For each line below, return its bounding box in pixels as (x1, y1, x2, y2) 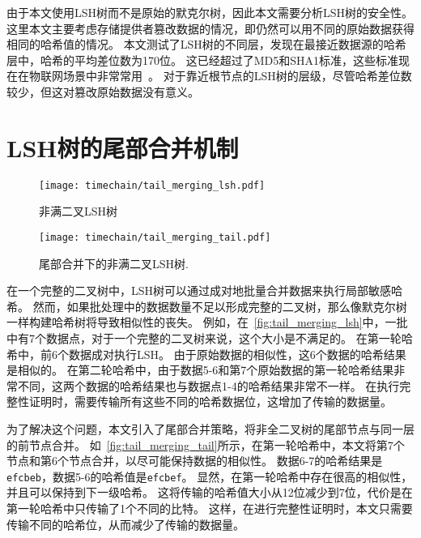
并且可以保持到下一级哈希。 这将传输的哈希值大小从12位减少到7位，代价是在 (6, 484, 413, 501)
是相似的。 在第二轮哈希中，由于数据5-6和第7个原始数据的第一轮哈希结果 (6, 361, 394, 378)
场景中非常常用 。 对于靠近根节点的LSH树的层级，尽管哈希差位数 (62, 67, 412, 84)
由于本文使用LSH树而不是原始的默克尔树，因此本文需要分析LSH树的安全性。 (6, 4, 414, 20)
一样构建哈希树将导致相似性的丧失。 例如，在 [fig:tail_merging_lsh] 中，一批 (6, 314, 408, 331)
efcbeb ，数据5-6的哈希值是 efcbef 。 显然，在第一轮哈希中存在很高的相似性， (6, 468, 413, 485)
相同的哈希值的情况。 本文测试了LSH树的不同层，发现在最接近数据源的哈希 (6, 36, 406, 53)
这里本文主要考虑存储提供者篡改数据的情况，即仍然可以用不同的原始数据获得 (6, 19, 415, 36)
